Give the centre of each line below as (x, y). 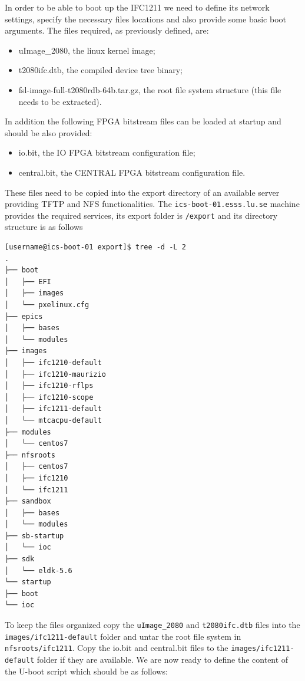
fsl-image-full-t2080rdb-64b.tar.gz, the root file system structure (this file (150, 89)
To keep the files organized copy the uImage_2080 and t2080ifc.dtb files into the (152, 625)
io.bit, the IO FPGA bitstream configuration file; (107, 152)
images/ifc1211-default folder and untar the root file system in (123, 636)
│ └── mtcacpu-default (53, 420)
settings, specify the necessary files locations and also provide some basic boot (145, 19)
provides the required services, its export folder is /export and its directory (141, 215)
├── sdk (20, 559)
